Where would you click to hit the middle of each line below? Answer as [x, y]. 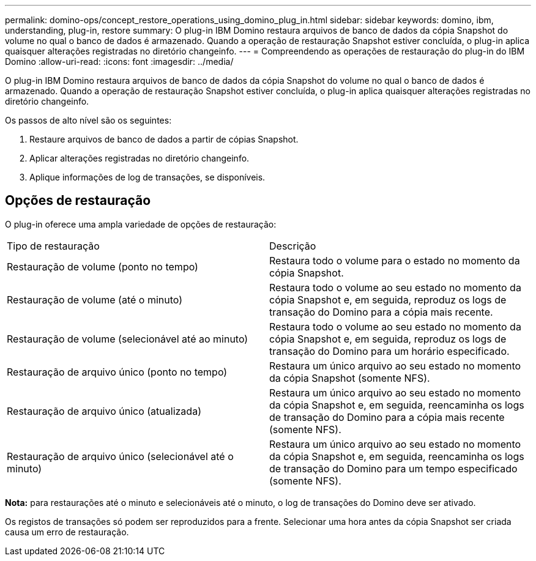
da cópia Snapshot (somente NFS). [350, 378]
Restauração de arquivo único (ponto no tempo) [117, 372]
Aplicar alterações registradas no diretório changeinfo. [140, 158]
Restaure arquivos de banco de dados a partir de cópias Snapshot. [164, 139]
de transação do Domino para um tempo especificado [393, 468]
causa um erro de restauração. [67, 532]
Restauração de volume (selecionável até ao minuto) [128, 339]
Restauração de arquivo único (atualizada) [104, 411]
